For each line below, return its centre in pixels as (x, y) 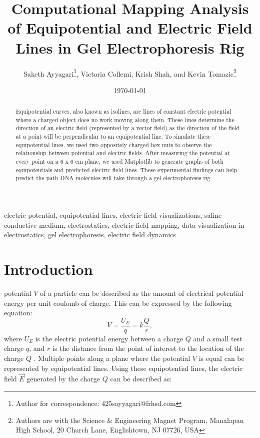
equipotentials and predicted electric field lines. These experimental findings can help (126, 169)
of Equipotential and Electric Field (130, 28)
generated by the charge (63, 379)
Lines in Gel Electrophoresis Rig (130, 47)
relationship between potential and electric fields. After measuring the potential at (123, 153)
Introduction (48, 269)
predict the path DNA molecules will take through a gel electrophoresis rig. (114, 178)
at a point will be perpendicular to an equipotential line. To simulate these (113, 136)
